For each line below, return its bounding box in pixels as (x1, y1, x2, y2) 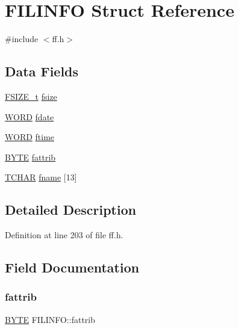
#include (5, 32, 39, 45)
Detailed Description (5, 200, 137, 219)
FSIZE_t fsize (5, 90, 57, 102)
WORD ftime (5, 131, 55, 143)
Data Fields (5, 62, 79, 81)
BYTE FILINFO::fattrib (5, 313, 95, 325)
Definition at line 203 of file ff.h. (5, 229, 123, 241)
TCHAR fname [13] (5, 171, 77, 183)
